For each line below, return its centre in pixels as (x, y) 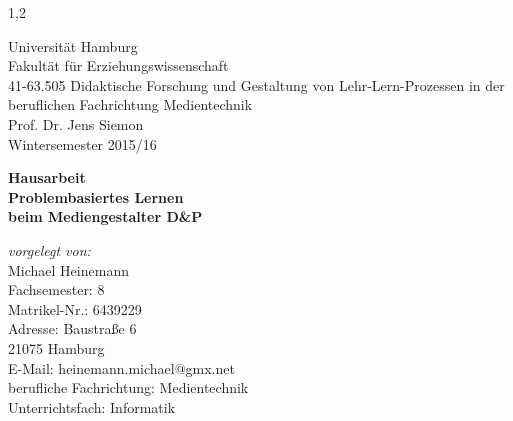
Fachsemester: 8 (56, 289)
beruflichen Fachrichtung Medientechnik (130, 104)
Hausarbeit (47, 177)
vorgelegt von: (49, 249)
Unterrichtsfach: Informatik (92, 406)
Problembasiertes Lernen (96, 196)
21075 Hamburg (56, 347)
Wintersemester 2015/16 (82, 143)
